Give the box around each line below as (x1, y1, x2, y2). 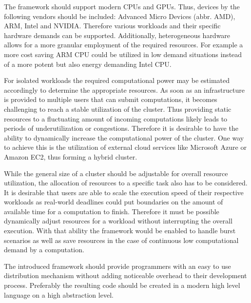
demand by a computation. (4, 244, 84, 255)
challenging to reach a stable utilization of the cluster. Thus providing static (4, 103, 232, 114)
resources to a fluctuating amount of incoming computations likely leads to (4, 113, 228, 123)
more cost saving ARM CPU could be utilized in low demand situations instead (4, 49, 242, 59)
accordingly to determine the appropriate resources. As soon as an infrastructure (4, 84, 245, 95)
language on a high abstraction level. (4, 289, 114, 300)
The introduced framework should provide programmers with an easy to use (4, 261, 231, 271)
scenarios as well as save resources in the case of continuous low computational (4, 235, 239, 245)
